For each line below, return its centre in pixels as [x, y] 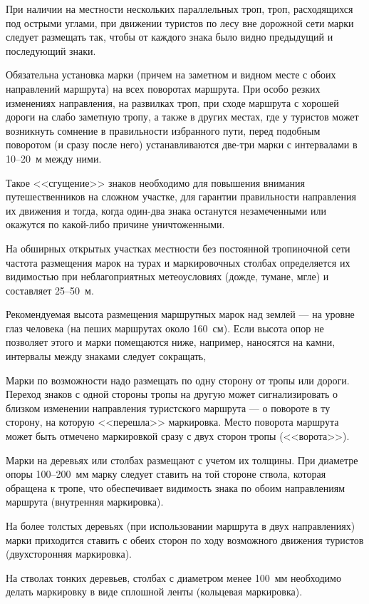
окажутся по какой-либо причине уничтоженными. [115, 224]
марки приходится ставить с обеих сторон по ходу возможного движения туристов [185, 539]
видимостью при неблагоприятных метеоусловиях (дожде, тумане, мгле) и [167, 276]
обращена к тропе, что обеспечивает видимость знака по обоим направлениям [176, 487]
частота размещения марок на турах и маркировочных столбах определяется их [178, 262]
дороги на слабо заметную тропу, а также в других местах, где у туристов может [182, 117]
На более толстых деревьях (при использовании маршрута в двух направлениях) [181, 526]
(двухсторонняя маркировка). [69, 554]
